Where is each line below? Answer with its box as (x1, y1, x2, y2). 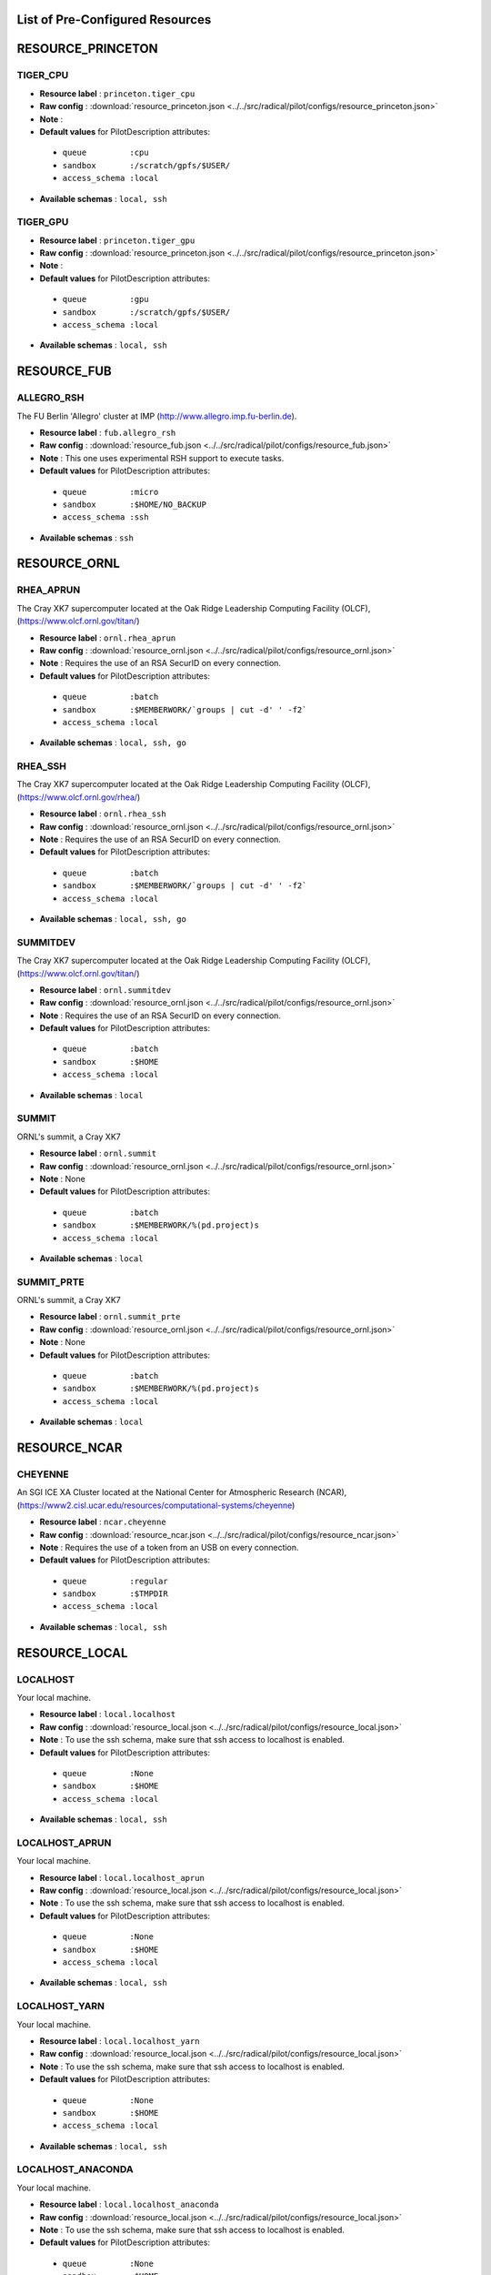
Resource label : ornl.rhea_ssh (39, 808, 167, 819)
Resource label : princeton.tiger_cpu (39, 87, 195, 99)
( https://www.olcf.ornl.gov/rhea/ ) (16, 792, 141, 803)
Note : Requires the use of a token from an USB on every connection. (39, 1542, 299, 1552)
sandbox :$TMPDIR (62, 1589, 168, 1599)
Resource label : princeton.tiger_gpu (39, 235, 195, 246)
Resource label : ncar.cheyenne (39, 1516, 167, 1528)
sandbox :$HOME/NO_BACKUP (62, 499, 206, 510)
